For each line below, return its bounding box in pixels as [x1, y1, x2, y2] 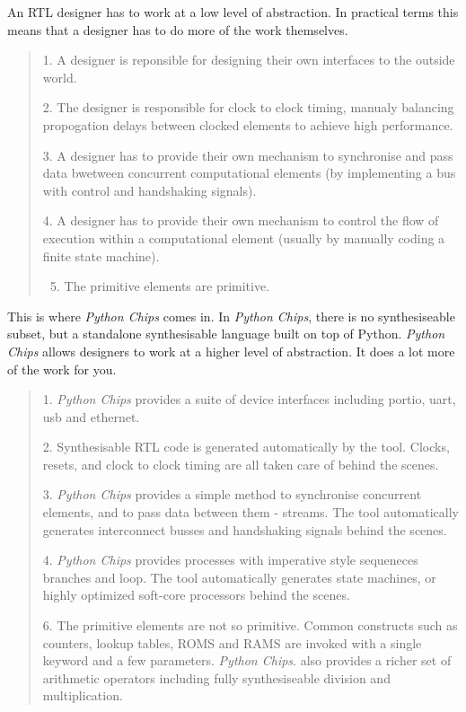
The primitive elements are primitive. [64, 277, 270, 295]
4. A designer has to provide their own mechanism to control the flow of [42, 211, 439, 230]
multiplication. [42, 686, 123, 705]
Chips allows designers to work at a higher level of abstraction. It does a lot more [7, 341, 455, 360]
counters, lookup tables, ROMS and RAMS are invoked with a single [42, 633, 422, 652]
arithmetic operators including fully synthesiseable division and [42, 668, 391, 687]
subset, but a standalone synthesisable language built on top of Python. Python [7, 324, 445, 343]
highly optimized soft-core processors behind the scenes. [42, 585, 350, 604]
